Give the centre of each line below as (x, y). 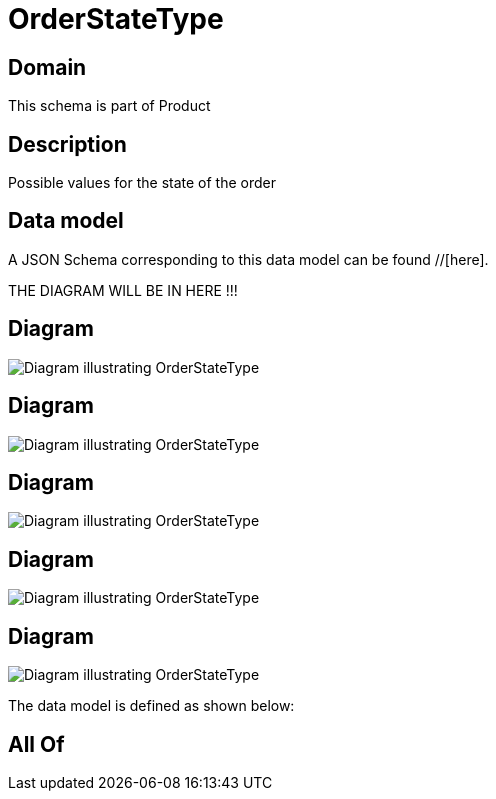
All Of (36, 744)
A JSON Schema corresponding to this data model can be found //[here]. (248, 259)
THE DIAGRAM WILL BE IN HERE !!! (123, 290)
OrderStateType (116, 19)
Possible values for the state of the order (142, 183)
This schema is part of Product (109, 106)
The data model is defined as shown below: (151, 706)
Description (67, 144)
